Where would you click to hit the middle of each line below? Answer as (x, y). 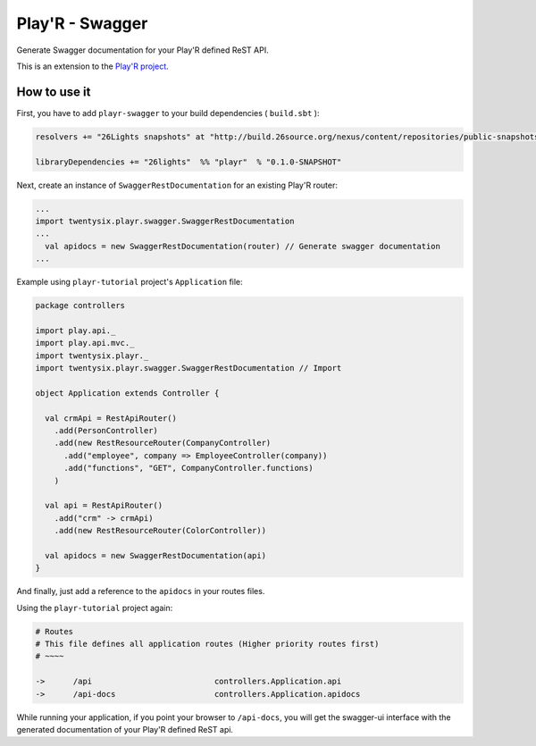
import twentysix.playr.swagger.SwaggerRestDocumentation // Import (188, 368)
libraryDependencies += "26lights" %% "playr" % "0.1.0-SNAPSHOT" (188, 162)
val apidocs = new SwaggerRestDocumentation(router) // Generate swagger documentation (243, 246)
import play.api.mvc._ (85, 343)
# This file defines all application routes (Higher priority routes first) (207, 644)
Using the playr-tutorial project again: (95, 608)
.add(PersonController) (106, 431)
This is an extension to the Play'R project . (92, 66)
